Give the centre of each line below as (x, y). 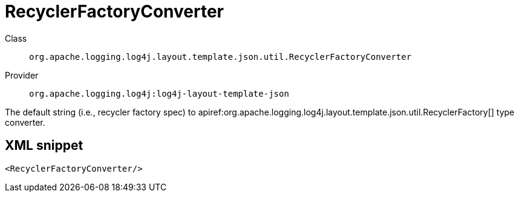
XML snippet (44, 146)
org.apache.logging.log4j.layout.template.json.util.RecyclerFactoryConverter (220, 57)
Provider (22, 75)
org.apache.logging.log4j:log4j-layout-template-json (159, 93)
